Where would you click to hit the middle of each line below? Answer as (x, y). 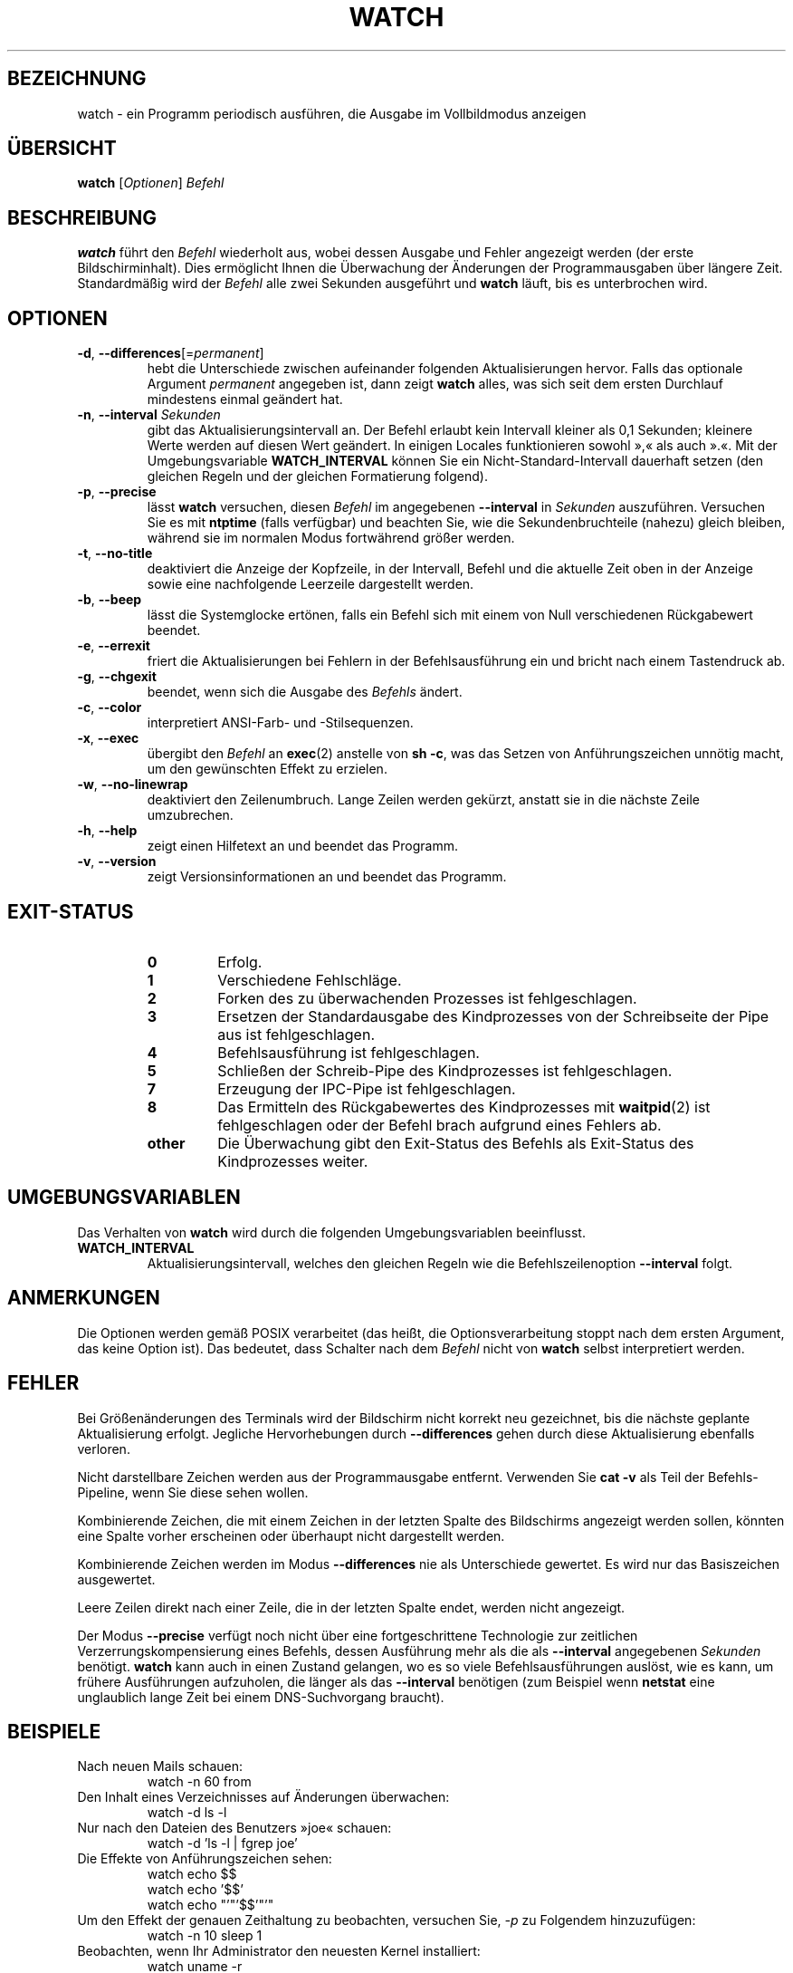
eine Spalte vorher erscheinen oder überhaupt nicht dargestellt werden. (291, 1535)
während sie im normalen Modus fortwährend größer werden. (331, 538)
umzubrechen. (190, 815)
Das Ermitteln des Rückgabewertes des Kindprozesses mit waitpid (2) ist (464, 1107)
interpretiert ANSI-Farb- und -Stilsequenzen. (280, 723)
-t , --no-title (115, 553)
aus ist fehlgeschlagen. (296, 1034)
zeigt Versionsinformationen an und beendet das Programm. (327, 877)
